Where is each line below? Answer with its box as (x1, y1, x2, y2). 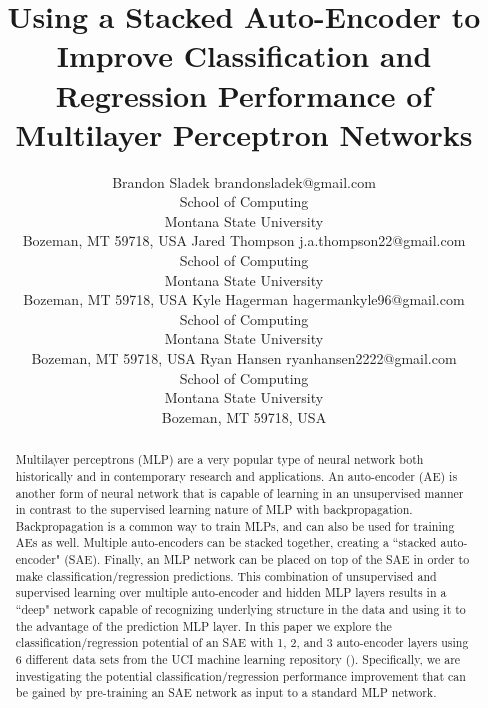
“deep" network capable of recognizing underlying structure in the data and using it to (15, 601, 466, 618)
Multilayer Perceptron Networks (15, 113, 473, 154)
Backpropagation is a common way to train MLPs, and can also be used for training (15, 517, 455, 534)
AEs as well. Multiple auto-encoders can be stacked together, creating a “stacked (15, 534, 437, 551)
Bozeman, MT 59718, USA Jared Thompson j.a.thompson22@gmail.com (22, 230, 466, 251)
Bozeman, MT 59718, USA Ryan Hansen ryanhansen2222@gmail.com (31, 348, 457, 369)
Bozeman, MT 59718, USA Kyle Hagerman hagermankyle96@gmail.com (23, 289, 465, 310)
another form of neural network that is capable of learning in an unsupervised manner (15, 484, 464, 501)
